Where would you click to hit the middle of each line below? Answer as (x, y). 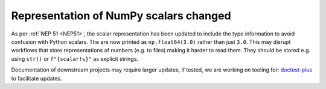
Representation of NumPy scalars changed (121, 16)
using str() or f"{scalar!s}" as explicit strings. (75, 59)
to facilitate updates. (37, 78)
